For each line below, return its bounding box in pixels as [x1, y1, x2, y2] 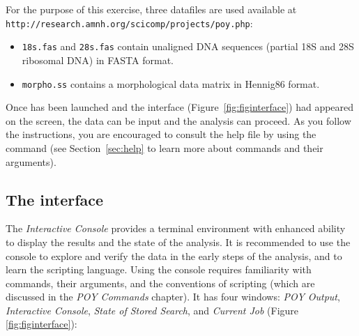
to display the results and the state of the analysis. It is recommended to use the [6, 234, 351, 249]
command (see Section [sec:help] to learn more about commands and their [6, 140, 323, 155]
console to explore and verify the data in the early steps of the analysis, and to [6, 248, 342, 263]
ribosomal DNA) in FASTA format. [22, 52, 174, 67]
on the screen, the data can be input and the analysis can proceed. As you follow [6, 113, 351, 128]
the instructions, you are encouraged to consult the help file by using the [6, 127, 316, 142]
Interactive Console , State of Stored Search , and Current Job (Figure [6, 303, 299, 317]
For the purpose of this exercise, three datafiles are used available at [6, 2, 297, 16]
